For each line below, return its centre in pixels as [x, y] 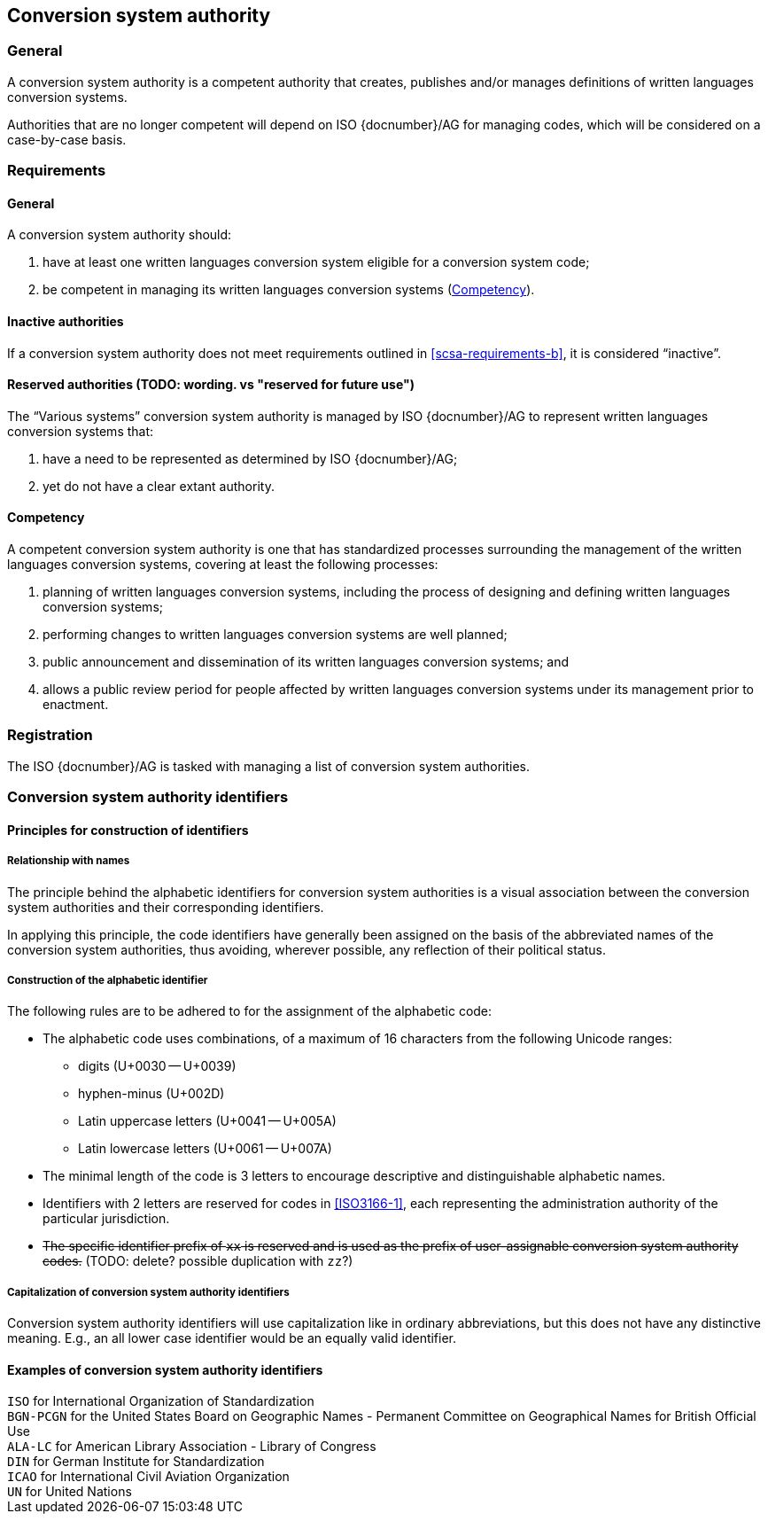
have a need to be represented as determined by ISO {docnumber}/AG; [250, 458]
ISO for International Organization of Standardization [161, 1401]
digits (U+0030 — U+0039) [157, 1066]
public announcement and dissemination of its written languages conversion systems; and [306, 662]
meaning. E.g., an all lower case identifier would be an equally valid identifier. [232, 1338]
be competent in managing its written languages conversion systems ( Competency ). [289, 290]
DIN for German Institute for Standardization [136, 1462]
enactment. [76, 705]
